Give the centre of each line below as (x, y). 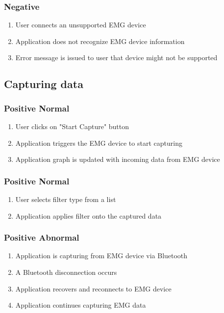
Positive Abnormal (42, 237)
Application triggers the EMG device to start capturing (99, 143)
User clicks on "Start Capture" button (72, 126)
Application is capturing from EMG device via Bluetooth (101, 256)
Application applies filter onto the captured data (88, 215)
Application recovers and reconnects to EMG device (93, 288)
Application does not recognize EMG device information (100, 41)
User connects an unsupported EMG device (81, 25)
